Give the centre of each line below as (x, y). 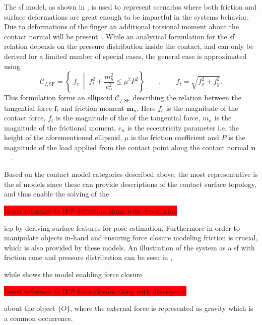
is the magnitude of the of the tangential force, (128, 118)
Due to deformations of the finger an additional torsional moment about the (122, 26)
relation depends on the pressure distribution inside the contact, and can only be (129, 46)
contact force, (25, 118)
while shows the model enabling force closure (73, 274)
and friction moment (93, 108)
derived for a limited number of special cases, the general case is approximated (125, 56)
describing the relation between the (187, 97)
